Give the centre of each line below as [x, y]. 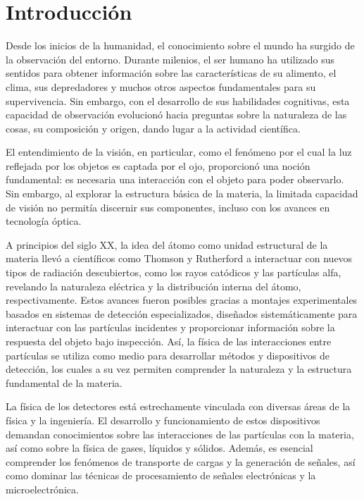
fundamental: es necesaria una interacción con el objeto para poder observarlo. [175, 179]
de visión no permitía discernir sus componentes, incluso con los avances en [168, 207]
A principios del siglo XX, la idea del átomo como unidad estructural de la [167, 244]
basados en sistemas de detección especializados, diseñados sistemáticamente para [182, 313]
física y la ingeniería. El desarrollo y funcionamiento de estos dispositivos [163, 420]
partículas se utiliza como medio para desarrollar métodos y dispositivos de [168, 355]
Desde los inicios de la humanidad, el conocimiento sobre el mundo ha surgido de [180, 45]
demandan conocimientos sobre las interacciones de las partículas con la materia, [180, 434]
